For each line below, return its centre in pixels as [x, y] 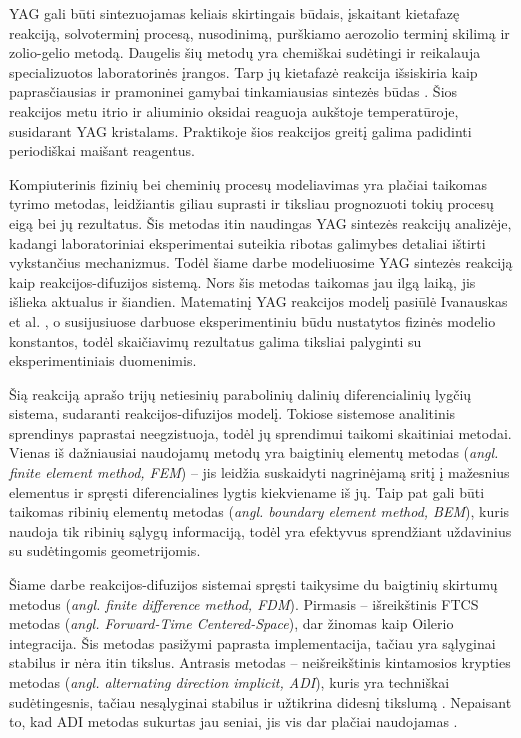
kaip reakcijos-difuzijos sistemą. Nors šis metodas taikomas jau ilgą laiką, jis [242, 281]
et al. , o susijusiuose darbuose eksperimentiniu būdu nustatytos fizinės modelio [252, 320]
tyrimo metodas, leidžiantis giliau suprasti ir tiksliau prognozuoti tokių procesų [251, 203]
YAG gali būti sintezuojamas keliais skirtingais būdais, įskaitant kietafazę [234, 13]
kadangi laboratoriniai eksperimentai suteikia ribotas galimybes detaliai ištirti [247, 242]
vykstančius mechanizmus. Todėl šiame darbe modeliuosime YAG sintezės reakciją [261, 262]
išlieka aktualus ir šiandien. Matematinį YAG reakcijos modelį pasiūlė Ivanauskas [258, 301]
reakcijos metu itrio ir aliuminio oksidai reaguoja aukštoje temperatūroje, [234, 110]
